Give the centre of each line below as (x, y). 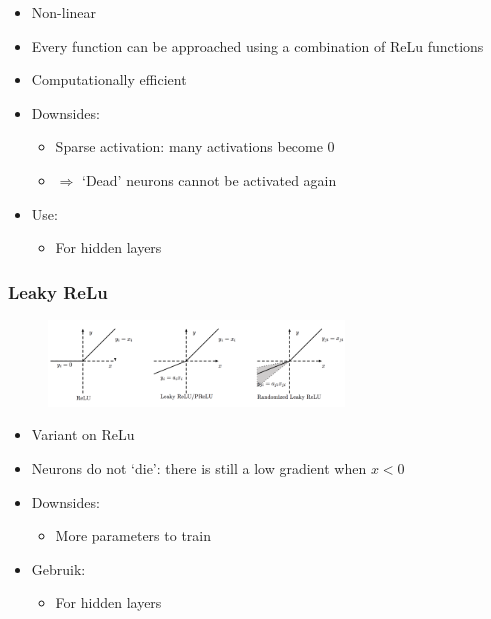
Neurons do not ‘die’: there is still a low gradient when (199, 467)
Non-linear (64, 12)
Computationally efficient (109, 79)
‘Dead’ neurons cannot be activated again (209, 179)
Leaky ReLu (58, 291)
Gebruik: (58, 568)
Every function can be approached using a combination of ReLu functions (257, 45)
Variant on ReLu (83, 434)
